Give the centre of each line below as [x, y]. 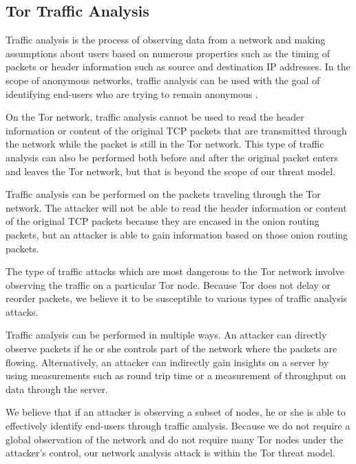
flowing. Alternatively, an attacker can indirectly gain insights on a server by [167, 362]
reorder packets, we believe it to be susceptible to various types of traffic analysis [177, 298]
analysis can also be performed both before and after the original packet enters [172, 157]
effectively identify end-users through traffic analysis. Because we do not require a [178, 426]
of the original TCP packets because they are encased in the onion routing [163, 221]
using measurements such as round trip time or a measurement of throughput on [176, 375]
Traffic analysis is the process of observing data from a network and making [166, 40]
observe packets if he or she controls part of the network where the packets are [171, 349]
